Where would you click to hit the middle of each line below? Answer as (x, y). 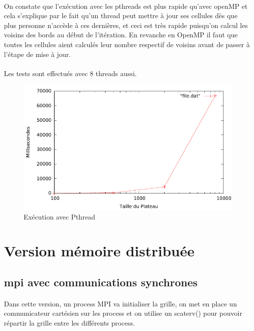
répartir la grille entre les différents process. (70, 322)
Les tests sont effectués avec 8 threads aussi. (71, 73)
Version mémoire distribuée (99, 251)
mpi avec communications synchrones (101, 282)
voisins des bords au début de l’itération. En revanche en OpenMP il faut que (121, 35)
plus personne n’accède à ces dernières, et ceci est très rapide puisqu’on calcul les (126, 25)
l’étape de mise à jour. (38, 54)
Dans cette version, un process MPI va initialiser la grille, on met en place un (121, 303)
